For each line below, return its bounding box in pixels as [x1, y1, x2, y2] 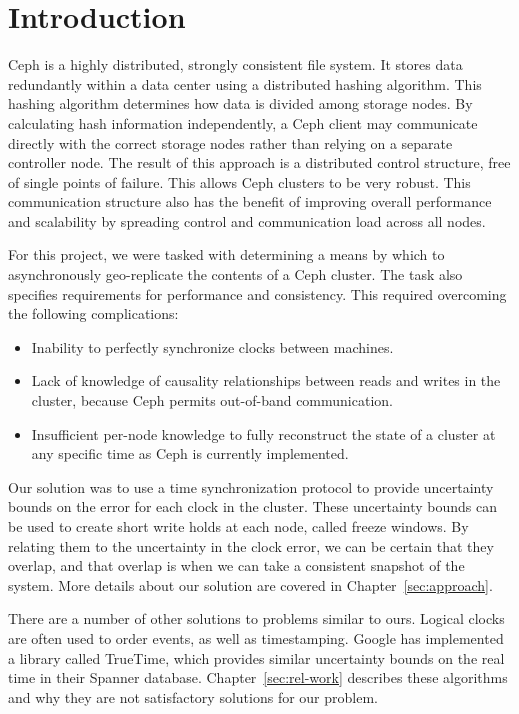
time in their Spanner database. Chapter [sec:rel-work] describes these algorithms [8, 667, 508, 688]
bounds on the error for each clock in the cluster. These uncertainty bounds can [8, 496, 497, 517]
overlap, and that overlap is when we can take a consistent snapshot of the [8, 555, 465, 576]
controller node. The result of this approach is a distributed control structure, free [8, 152, 511, 173]
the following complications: [8, 303, 179, 324]
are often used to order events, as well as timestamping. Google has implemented [8, 627, 504, 648]
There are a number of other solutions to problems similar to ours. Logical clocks [8, 608, 505, 629]
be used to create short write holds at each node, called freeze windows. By [8, 516, 469, 536]
